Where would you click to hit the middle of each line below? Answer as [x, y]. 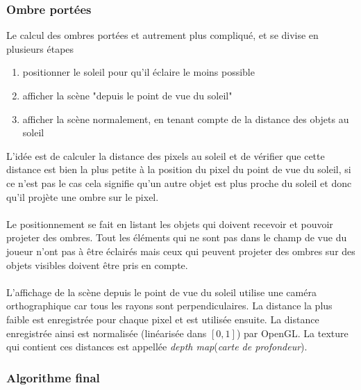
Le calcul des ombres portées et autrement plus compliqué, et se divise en [162, 35]
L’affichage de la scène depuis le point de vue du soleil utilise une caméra [161, 292]
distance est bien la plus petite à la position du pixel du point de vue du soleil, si [179, 169]
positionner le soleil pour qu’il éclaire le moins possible [138, 72]
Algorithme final [53, 377]
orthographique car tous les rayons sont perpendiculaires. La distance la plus [169, 306]
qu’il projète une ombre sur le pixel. [83, 196]
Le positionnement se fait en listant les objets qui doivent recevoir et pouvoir [170, 224]
